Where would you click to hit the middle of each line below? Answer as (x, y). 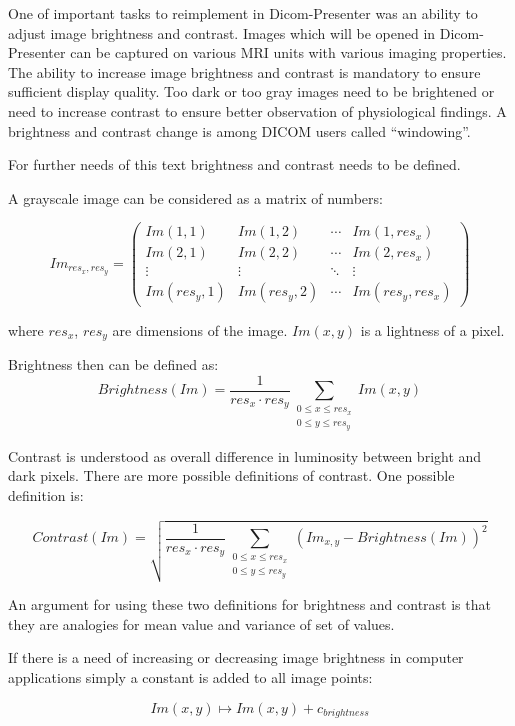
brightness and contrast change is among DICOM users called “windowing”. (239, 130)
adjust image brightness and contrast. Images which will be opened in (222, 32)
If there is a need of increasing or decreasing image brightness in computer (236, 657)
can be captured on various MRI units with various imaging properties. (288, 52)
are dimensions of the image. (200, 329)
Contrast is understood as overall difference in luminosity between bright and (245, 455)
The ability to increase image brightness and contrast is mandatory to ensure (244, 71)
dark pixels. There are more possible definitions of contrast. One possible (231, 475)
